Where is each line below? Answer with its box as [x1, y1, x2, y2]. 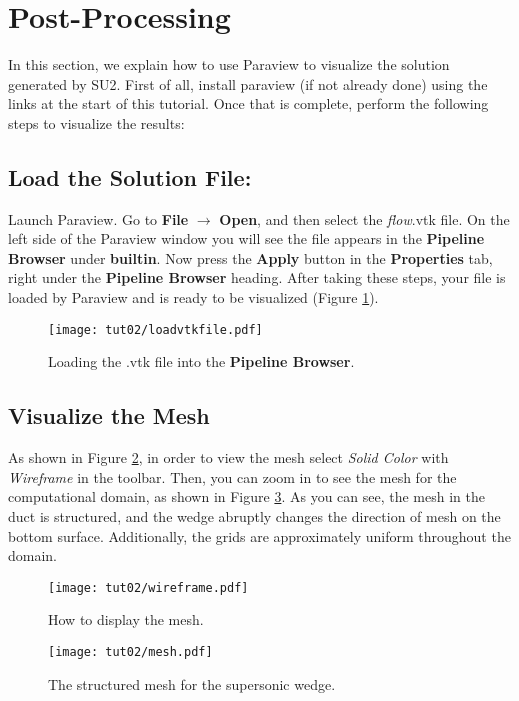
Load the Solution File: [8, 161, 252, 192]
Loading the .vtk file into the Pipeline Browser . [48, 351, 355, 372]
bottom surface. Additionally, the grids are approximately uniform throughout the [8, 525, 511, 546]
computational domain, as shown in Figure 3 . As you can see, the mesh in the [8, 486, 485, 507]
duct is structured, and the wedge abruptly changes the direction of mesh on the [8, 505, 501, 526]
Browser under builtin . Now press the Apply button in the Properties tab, [8, 247, 493, 268]
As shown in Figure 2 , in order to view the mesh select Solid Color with [8, 447, 449, 468]
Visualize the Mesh [8, 400, 210, 431]
